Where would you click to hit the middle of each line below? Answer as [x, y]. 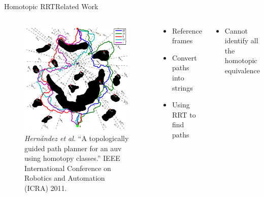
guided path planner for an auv [73, 148]
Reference [187, 30]
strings [183, 87]
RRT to [184, 114]
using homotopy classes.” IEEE [72, 158]
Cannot [236, 30]
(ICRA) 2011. [46, 188]
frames [183, 40]
